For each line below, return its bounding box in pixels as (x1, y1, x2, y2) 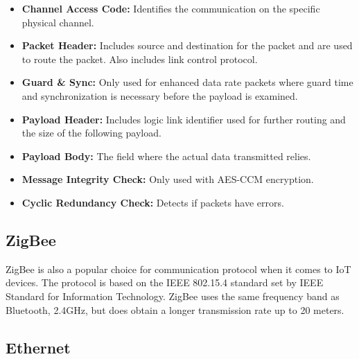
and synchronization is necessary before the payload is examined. (21, 88, 298, 103)
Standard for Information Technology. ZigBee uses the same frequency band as (6, 288, 340, 303)
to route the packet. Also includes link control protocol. (21, 51, 258, 66)
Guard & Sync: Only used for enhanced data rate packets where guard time (21, 75, 353, 89)
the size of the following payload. (21, 125, 161, 140)
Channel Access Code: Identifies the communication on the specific (21, 1, 320, 15)
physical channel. (21, 15, 94, 29)
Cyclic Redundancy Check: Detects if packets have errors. (21, 195, 284, 209)
